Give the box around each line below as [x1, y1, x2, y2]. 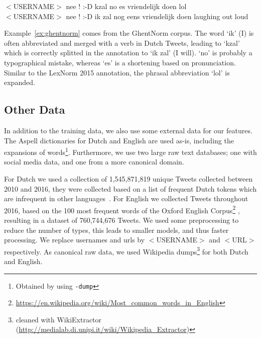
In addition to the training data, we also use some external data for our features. [4, 125, 252, 135]
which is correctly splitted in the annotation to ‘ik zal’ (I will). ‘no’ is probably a [4, 47, 252, 58]
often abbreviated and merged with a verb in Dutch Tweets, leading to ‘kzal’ [4, 37, 240, 48]
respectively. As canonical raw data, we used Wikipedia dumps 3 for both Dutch [4, 244, 248, 257]
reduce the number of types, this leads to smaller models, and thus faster [4, 224, 229, 235]
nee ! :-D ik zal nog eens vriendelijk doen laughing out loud [66, 11, 248, 21]
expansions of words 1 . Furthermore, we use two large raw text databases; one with [4, 145, 257, 157]
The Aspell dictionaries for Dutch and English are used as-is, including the [4, 135, 234, 145]
